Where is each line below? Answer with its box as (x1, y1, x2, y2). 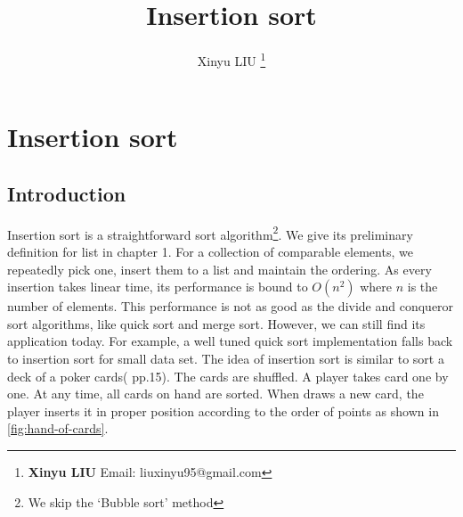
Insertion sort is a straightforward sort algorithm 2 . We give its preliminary (7, 222, 413, 243)
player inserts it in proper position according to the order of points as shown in (7, 401, 439, 420)
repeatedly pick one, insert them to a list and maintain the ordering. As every (7, 259, 432, 278)
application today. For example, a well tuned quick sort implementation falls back (7, 332, 453, 350)
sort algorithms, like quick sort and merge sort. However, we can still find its (7, 314, 426, 332)
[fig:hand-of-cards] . (7, 419, 109, 438)
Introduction (7, 179, 126, 207)
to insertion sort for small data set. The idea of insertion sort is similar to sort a (7, 349, 444, 367)
